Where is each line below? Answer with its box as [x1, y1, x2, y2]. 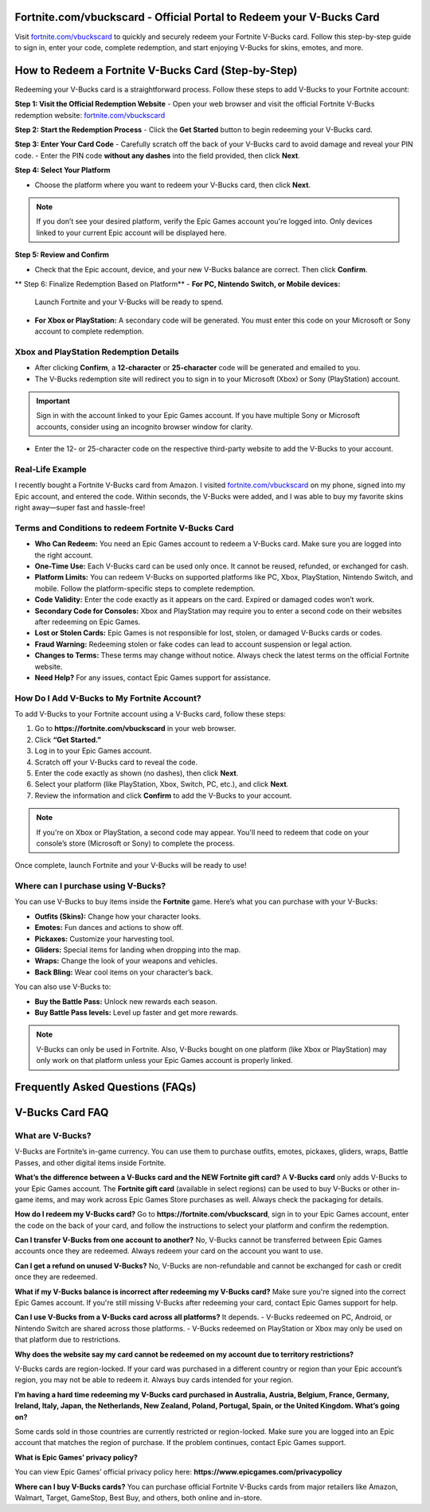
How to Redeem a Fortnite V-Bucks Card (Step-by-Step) [14, 64, 298, 77]
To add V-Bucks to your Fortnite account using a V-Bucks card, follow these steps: [14, 709, 287, 719]
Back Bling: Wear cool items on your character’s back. [34, 967, 213, 977]
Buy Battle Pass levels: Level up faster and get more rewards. [34, 1008, 239, 1017]
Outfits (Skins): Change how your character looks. [34, 912, 201, 921]
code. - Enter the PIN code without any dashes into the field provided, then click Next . [14, 150, 300, 160]
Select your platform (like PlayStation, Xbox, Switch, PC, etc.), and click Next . [34, 779, 289, 789]
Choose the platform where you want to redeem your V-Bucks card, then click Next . [34, 180, 311, 189]
